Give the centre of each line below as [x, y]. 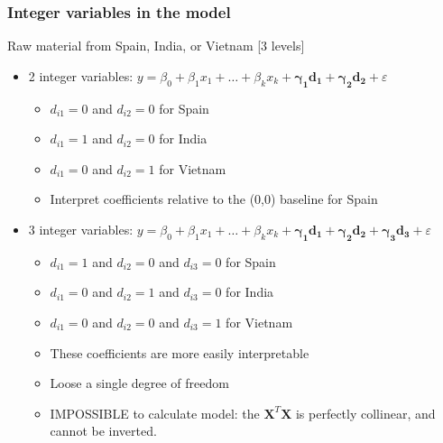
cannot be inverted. [103, 431]
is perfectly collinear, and [365, 413]
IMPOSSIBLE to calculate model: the [155, 413]
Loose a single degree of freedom [139, 383]
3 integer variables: [81, 229]
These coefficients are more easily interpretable [180, 352]
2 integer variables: [81, 75]
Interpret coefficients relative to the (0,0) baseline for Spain [214, 199]
